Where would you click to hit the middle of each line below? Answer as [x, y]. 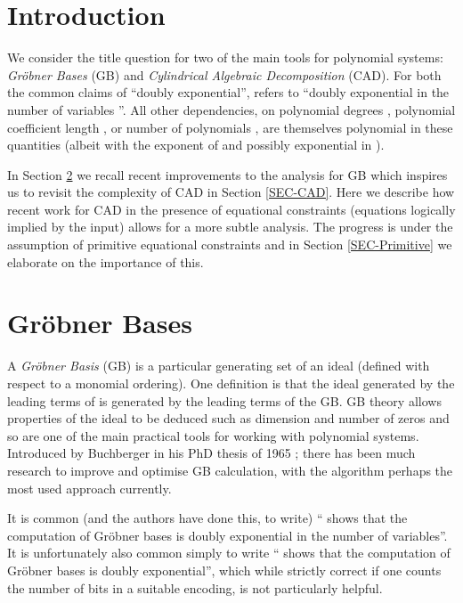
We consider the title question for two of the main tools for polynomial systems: [225, 57]
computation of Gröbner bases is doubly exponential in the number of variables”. [227, 535]
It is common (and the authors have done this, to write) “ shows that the [207, 518]
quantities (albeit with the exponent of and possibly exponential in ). [196, 145]
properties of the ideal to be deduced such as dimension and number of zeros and [228, 418]
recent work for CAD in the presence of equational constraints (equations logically [231, 209]
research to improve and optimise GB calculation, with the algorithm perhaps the [230, 470]
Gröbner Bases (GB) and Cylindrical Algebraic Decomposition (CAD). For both [224, 74]
